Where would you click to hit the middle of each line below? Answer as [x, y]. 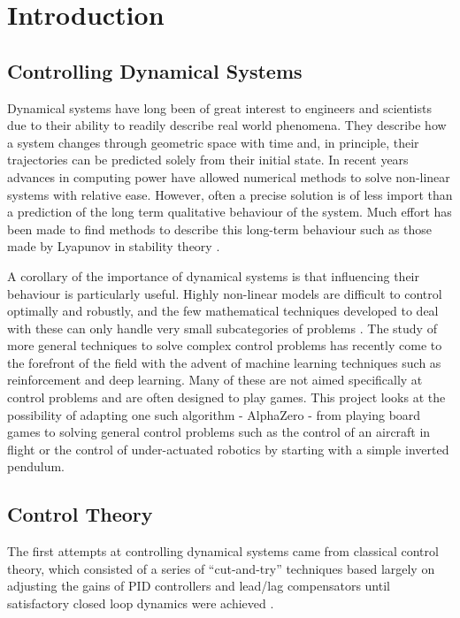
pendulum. [36, 466]
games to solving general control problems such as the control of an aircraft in [219, 432]
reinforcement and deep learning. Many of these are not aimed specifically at [215, 380]
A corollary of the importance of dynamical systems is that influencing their [213, 275]
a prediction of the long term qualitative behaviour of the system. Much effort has [230, 212]
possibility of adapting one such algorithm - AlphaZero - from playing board [214, 414]
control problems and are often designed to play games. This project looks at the [226, 397]
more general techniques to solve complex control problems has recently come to [225, 345]
